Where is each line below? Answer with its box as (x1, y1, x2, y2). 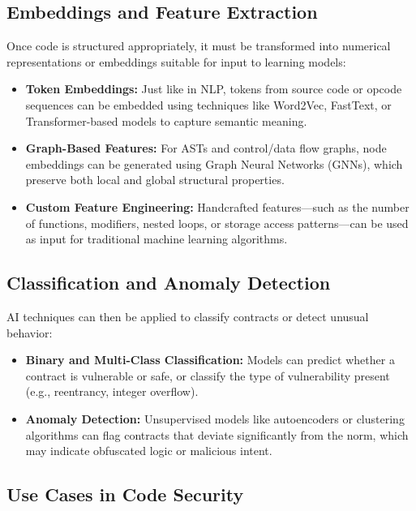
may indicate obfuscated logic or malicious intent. (25, 442, 272, 459)
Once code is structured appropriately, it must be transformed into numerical (6, 37, 391, 54)
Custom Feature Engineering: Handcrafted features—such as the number (25, 198, 410, 215)
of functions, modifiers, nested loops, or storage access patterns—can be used (25, 214, 409, 231)
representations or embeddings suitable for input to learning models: (6, 53, 346, 70)
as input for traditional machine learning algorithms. (25, 230, 288, 247)
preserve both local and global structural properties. (25, 171, 285, 188)
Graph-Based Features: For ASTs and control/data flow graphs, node (25, 140, 387, 157)
